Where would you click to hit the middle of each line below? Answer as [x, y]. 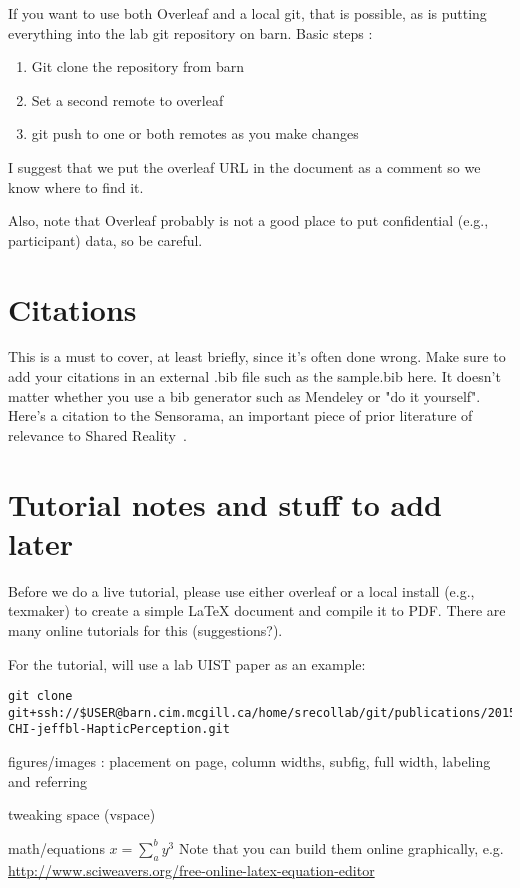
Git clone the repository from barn [138, 66]
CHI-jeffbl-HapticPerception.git [119, 729]
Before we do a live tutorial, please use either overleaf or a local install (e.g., [241, 590]
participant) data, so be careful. [105, 239]
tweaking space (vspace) [82, 814]
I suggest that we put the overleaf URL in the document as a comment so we [244, 166]
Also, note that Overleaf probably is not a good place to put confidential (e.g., [248, 220]
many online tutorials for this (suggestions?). [145, 629]
